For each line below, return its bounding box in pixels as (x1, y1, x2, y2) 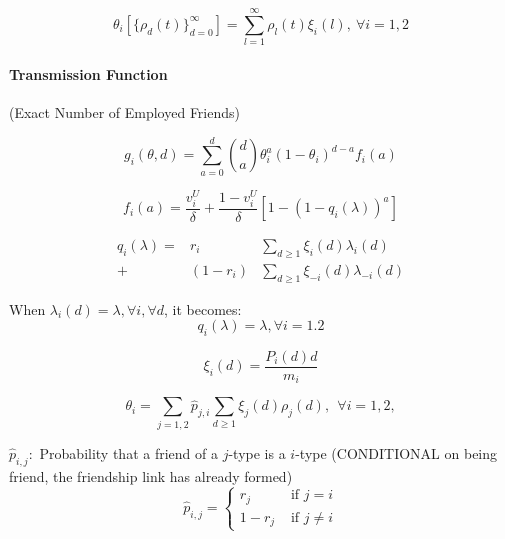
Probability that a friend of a (39, 442, 218, 463)
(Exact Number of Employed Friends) (9, 101, 240, 122)
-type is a (228, 442, 286, 463)
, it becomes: (164, 298, 242, 319)
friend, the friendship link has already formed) (9, 465, 293, 486)
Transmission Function (9, 63, 168, 84)
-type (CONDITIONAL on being (295, 442, 498, 463)
